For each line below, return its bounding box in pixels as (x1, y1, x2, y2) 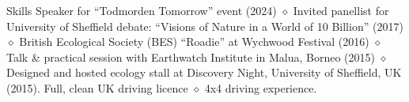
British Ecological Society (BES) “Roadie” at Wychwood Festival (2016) (19, 33, 369, 50)
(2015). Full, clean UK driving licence (6, 79, 188, 96)
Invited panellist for (293, 2, 389, 18)
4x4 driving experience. (204, 79, 317, 96)
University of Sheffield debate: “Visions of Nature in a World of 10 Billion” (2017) (6, 17, 403, 34)
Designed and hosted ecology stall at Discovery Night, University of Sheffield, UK (6, 64, 402, 81)
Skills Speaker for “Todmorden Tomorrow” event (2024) (6, 2, 277, 18)
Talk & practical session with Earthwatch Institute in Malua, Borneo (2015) (6, 48, 375, 65)
